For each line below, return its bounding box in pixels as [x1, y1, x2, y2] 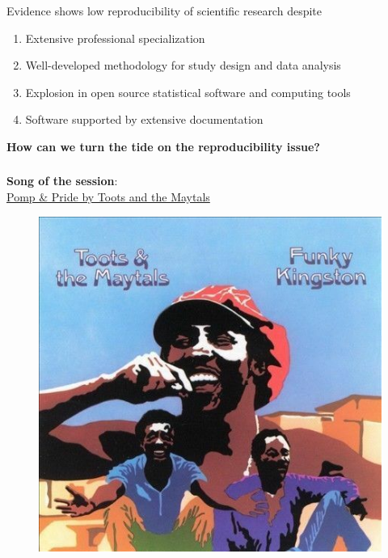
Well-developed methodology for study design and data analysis [25, 57, 341, 74]
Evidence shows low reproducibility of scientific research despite [6, 2, 322, 19]
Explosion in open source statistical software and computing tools [25, 83, 351, 100]
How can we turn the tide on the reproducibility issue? [6, 137, 320, 154]
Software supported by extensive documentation [25, 111, 264, 128]
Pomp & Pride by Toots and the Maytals [6, 188, 210, 205]
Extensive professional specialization [25, 29, 205, 46]
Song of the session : [6, 172, 118, 189]
